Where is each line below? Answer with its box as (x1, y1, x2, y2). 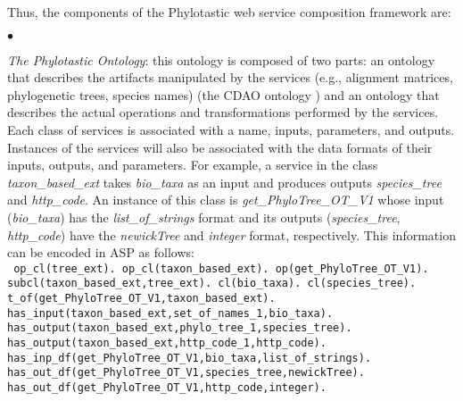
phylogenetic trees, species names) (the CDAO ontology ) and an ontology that (7, 85, 440, 104)
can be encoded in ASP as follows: (7, 243, 194, 262)
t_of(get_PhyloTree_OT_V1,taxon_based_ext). (7, 292, 276, 305)
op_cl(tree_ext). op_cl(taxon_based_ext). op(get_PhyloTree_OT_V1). (13, 262, 429, 275)
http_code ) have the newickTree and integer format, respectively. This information (7, 225, 456, 244)
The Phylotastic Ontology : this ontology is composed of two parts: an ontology (7, 50, 435, 69)
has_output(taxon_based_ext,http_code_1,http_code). (7, 337, 327, 349)
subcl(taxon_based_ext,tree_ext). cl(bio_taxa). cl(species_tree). (7, 277, 417, 290)
